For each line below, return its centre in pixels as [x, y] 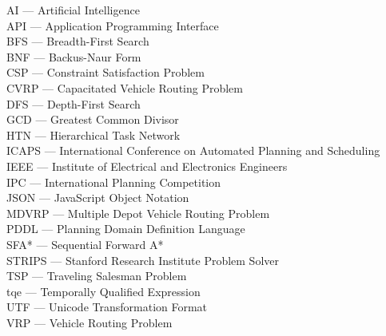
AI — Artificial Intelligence [73, 10]
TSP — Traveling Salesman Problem [97, 276]
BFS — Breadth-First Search [78, 41]
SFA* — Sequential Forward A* [85, 244]
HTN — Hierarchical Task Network [94, 134]
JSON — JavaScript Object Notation [98, 198]
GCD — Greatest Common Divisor [93, 119]
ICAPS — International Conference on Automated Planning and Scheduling [193, 150]
